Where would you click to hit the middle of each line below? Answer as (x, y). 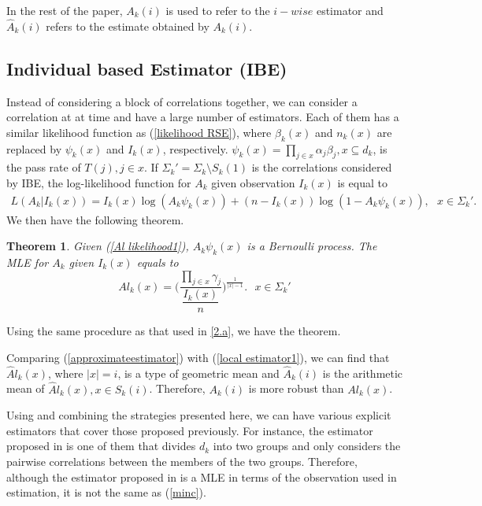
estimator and (350, 10)
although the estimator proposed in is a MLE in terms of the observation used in (202, 476)
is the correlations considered (322, 167)
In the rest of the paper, (65, 10)
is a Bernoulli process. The (312, 246)
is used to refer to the (218, 10)
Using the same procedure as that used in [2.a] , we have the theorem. (174, 331)
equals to (158, 262)
